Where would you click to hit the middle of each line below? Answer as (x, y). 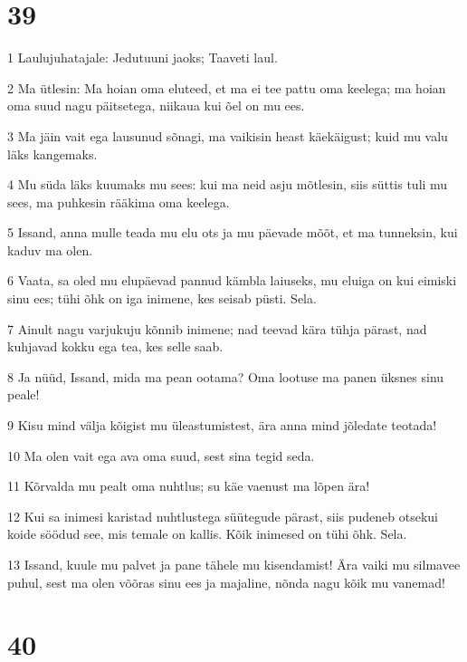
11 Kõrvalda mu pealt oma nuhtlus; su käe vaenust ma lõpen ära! (189, 486)
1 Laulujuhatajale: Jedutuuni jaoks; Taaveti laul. (143, 58)
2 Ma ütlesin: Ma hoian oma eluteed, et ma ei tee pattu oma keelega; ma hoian (227, 87)
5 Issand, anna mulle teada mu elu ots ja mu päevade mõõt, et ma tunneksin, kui (233, 232)
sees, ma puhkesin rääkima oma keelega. (119, 201)
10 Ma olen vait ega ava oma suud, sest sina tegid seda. (161, 455)
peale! (24, 394)
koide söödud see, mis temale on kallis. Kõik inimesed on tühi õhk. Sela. (207, 534)
